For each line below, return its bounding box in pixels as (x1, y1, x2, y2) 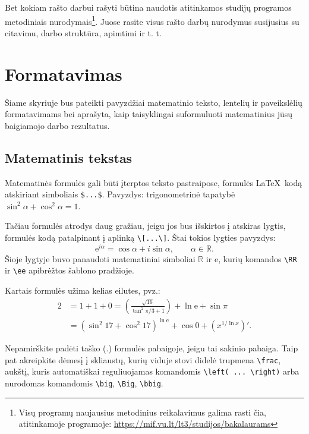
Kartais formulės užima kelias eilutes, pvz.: (5, 284, 160, 297)
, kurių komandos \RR (218, 252, 297, 265)
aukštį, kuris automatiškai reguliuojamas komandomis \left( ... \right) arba (5, 365, 299, 378)
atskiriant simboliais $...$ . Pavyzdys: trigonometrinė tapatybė (5, 188, 235, 200)
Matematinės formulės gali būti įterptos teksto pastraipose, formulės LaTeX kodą (5, 176, 302, 188)
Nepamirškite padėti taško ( (5, 342, 106, 354)
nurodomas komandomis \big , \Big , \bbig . (5, 377, 163, 389)
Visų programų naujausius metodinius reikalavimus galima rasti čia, (18, 405, 266, 418)
